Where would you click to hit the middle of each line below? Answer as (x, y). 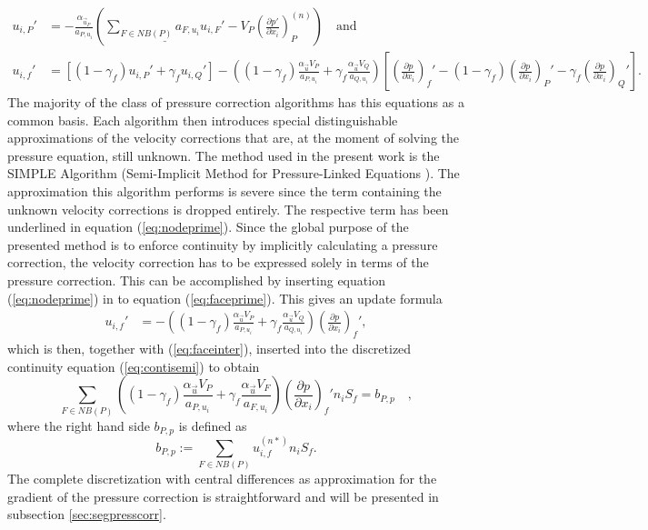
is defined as (213, 425)
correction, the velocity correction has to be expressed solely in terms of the (218, 262)
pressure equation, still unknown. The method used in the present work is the (224, 155)
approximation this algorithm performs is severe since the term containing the (224, 191)
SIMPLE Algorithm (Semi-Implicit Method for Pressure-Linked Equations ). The (234, 173)
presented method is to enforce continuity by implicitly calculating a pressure (223, 244)
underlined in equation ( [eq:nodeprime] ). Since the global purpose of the (208, 227)
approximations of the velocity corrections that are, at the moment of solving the (233, 138)
